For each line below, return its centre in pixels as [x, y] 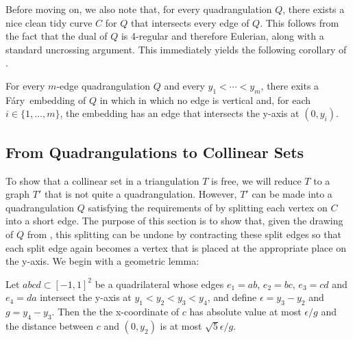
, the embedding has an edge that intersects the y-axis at [180, 113]
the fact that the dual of [57, 36]
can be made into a [292, 194]
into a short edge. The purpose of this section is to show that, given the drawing [174, 221]
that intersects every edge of [190, 22]
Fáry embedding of [46, 100]
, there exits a [290, 85]
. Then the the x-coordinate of [115, 312]
